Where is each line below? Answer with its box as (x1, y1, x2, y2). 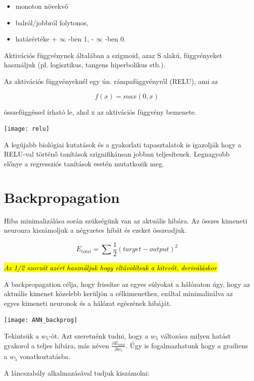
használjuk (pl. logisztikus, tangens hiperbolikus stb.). (4, 60, 166, 70)
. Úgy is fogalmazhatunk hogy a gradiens (126, 340, 248, 350)
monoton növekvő (15, 1, 68, 11)
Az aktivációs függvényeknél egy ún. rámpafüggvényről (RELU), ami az (4, 76, 218, 86)
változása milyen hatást (160, 331, 231, 341)
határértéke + (15, 34, 57, 44)
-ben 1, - (68, 34, 94, 44)
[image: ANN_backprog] (4, 317, 78, 324)
